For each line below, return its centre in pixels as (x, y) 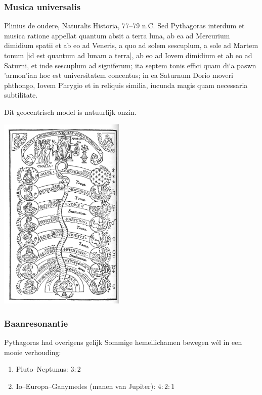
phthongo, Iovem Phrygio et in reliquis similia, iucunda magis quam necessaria (126, 85)
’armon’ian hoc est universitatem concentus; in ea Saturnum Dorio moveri (119, 75)
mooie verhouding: (33, 352)
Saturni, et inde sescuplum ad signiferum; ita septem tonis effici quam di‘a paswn (130, 65)
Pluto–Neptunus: (42, 369)
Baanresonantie (36, 323)
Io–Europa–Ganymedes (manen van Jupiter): (86, 386)
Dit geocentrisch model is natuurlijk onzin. (70, 112)
